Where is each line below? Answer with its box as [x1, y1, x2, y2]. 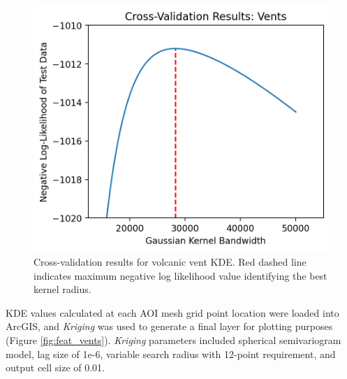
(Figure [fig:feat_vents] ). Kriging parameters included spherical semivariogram [6, 332, 341, 347]
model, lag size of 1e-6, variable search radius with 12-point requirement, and [6, 346, 336, 361]
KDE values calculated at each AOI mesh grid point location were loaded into [6, 305, 339, 320]
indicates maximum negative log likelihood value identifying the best [34, 268, 327, 283]
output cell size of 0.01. [6, 360, 105, 375]
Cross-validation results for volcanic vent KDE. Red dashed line [34, 255, 307, 269]
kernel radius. [34, 282, 91, 296]
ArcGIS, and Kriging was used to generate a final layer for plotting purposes [6, 319, 333, 334]
